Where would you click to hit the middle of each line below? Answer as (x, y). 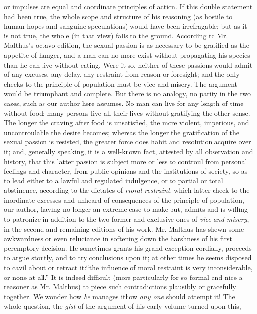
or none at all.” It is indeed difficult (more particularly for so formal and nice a (123, 277)
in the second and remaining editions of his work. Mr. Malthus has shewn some (124, 228)
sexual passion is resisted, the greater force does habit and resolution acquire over (128, 142)
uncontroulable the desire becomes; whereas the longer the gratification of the (122, 132)
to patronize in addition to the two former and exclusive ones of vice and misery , (127, 219)
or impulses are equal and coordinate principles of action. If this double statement (128, 6)
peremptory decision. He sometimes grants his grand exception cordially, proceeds (128, 248)
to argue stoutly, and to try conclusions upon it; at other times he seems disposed (128, 258)
